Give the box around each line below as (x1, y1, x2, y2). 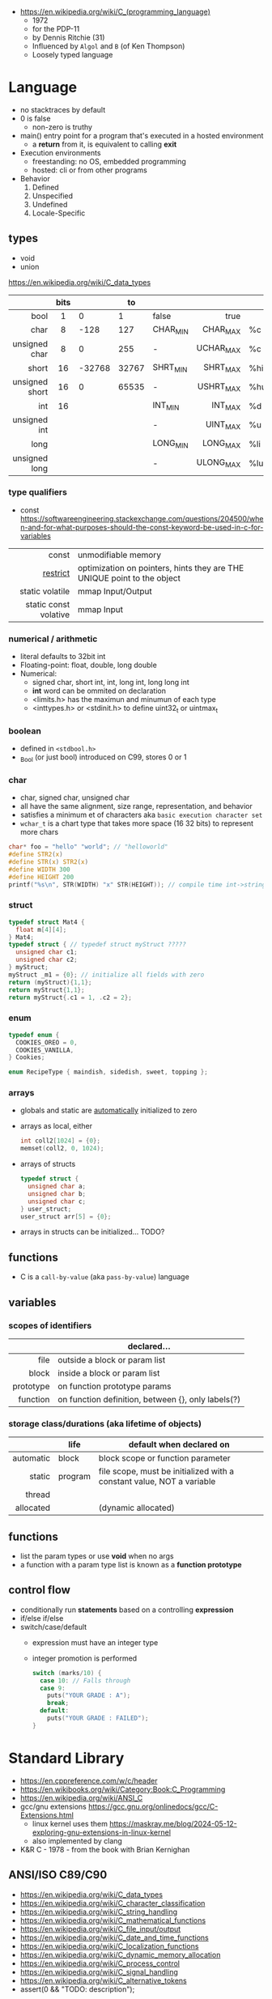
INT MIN (152, 400, 180, 412)
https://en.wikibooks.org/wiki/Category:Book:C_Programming (19, 1784, 226, 1794)
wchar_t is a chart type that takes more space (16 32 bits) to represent (19, 819, 253, 828)
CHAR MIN (152, 323, 189, 336)
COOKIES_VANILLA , (15, 1046, 74, 1054)
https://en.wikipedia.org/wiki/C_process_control (19, 1959, 181, 1968)
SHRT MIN (152, 361, 188, 375)
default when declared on (128, 1439, 230, 1450)
